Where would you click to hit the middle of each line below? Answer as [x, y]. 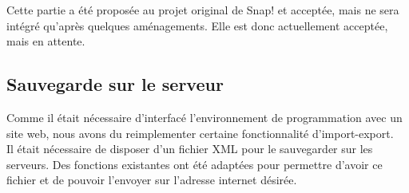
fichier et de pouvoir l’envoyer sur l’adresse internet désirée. [152, 180]
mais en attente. [46, 41]
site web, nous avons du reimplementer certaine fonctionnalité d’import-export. [200, 133]
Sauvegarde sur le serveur [115, 84]
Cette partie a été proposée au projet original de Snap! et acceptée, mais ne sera [203, 10]
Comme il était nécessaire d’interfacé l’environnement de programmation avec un [204, 117]
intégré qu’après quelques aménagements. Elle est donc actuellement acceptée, [197, 25]
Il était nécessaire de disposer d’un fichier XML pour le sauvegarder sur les [190, 149]
